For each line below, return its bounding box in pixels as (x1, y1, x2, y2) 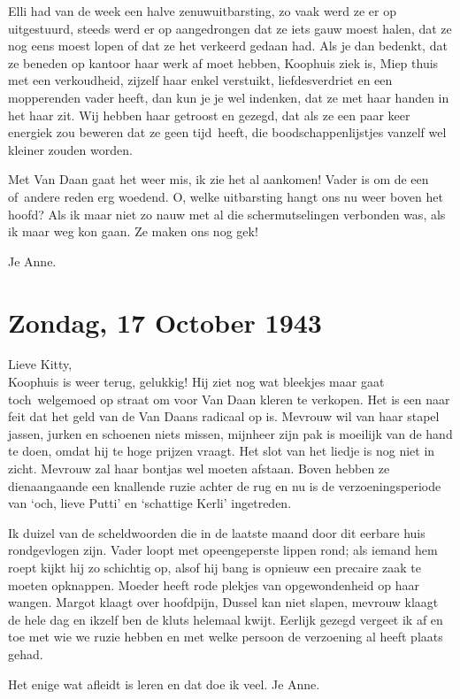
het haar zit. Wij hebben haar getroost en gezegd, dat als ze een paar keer (8, 105, 410, 124)
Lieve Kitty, (8, 355, 73, 373)
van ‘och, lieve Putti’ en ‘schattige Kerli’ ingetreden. (8, 494, 292, 512)
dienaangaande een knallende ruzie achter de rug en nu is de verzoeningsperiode (8, 476, 441, 495)
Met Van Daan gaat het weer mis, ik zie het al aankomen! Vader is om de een (8, 170, 429, 188)
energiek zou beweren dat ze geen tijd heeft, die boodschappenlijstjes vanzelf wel (8, 123, 447, 142)
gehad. (8, 644, 43, 663)
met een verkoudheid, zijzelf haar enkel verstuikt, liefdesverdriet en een (8, 71, 393, 89)
